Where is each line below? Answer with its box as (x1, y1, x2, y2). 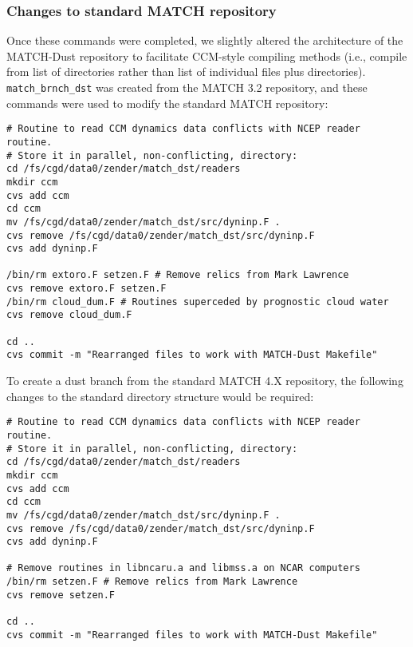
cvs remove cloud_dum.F (6, 309, 132, 321)
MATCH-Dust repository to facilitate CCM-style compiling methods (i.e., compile (6, 47, 407, 64)
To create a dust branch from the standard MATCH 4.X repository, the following (6, 372, 403, 389)
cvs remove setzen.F (6, 589, 116, 601)
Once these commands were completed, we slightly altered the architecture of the (6, 32, 403, 49)
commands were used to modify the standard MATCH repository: (6, 94, 328, 111)
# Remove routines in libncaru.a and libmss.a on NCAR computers (6, 562, 360, 574)
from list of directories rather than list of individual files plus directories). (6, 63, 366, 80)
